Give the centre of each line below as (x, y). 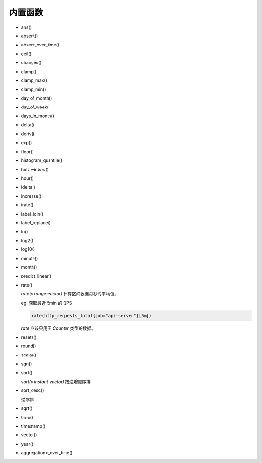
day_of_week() (36, 107)
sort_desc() (33, 390)
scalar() (29, 355)
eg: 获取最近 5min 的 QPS (47, 303)
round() (29, 346)
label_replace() (36, 223)
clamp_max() (34, 80)
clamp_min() (33, 89)
